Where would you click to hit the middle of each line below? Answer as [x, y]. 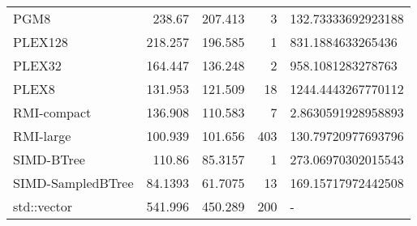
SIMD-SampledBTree [73, 183]
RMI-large [42, 136]
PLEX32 [37, 65]
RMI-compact [52, 112]
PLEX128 [41, 42]
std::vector [43, 206]
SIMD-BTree [49, 159]
